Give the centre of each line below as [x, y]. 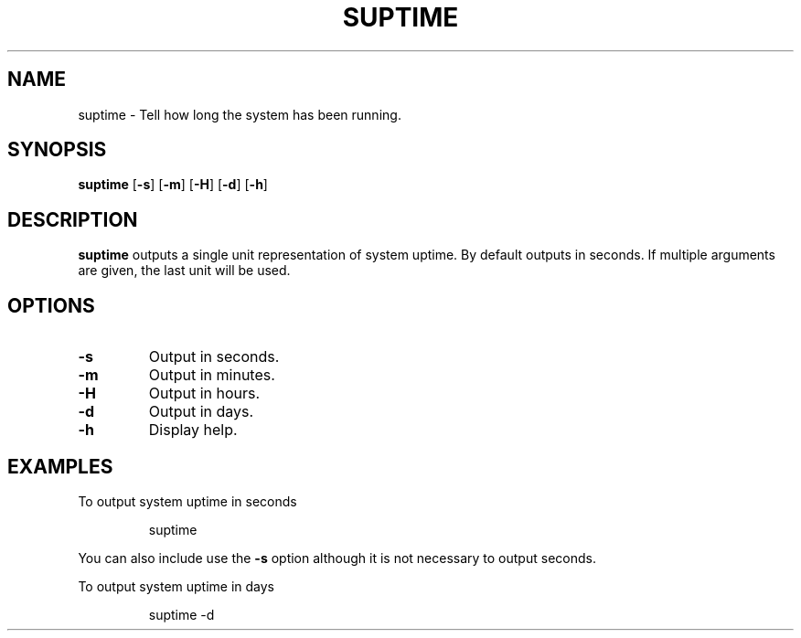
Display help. [193, 430]
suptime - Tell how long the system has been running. [240, 114]
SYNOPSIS [57, 150]
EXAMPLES [60, 466]
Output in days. [201, 412]
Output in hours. [204, 393]
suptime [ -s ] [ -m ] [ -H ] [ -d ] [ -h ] [173, 185]
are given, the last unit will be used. [184, 271]
